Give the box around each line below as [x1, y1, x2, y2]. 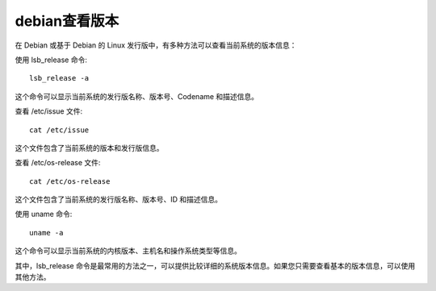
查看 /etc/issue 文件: [15, 106, 83, 116]
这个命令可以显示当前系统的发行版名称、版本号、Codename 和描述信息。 [15, 91, 258, 101]
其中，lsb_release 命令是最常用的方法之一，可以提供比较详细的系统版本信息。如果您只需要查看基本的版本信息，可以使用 [15, 260, 416, 270]
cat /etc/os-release [29, 177, 111, 185]
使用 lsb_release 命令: [15, 55, 88, 64]
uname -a [29, 228, 64, 237]
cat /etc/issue [29, 125, 90, 135]
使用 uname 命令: [15, 210, 73, 219]
